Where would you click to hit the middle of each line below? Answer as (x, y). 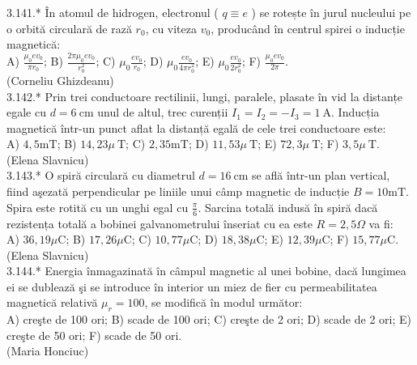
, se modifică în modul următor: (223, 302)
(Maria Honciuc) (48, 351)
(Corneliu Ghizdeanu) (60, 80)
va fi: (381, 223)
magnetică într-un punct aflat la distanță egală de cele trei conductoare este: (196, 127)
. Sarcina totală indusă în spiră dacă (288, 207)
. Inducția (355, 112)
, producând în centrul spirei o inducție (308, 28)
